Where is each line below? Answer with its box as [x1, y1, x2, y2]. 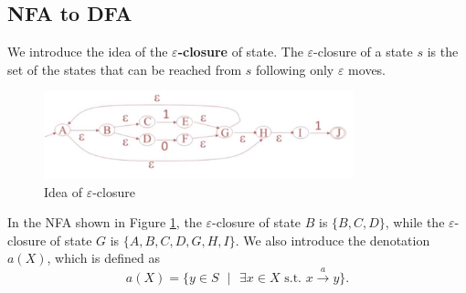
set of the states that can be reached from [7, 59, 242, 78]
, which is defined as [47, 248, 160, 267]
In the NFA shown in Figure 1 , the [7, 213, 202, 232]
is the [427, 42, 459, 61]
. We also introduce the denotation [235, 230, 430, 249]
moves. [348, 59, 387, 78]
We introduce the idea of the [7, 42, 168, 61]
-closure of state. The [177, 42, 303, 61]
